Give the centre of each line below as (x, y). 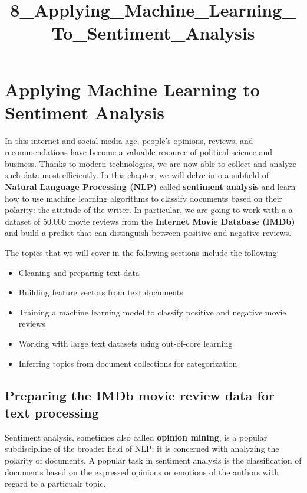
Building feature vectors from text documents (101, 292)
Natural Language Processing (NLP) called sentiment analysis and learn (150, 187)
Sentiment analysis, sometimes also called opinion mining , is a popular (136, 437)
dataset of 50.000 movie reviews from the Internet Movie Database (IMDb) (150, 221)
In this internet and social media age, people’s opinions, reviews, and (129, 140)
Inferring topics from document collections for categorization (128, 363)
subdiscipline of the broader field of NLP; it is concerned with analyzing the (142, 448)
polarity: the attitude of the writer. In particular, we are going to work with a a (149, 210)
